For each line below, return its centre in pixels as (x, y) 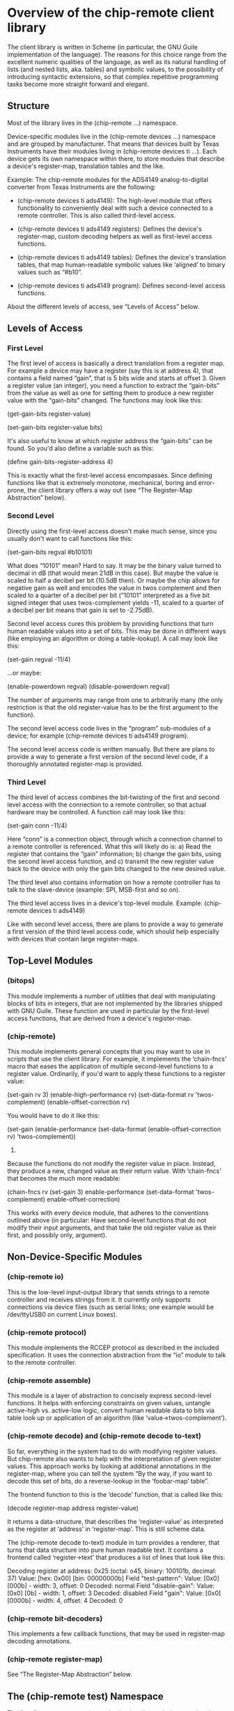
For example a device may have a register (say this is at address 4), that (110, 371)
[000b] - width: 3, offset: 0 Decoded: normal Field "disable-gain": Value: (111, 1585)
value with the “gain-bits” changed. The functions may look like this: (105, 401)
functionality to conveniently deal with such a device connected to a (115, 208)
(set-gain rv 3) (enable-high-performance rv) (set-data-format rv (101, 1095)
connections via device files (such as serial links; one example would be (111, 1307)
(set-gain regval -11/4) (39, 659)
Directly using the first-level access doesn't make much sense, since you (112, 531)
